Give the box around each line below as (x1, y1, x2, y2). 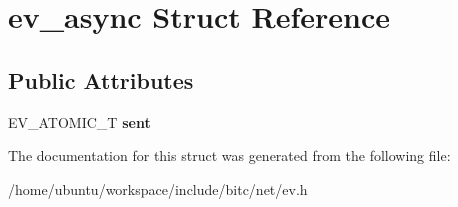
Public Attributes (8, 64, 194, 95)
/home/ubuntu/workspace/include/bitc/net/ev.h (8, 178, 308, 199)
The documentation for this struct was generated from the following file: (8, 145, 451, 166)
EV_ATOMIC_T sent (8, 111, 151, 132)
